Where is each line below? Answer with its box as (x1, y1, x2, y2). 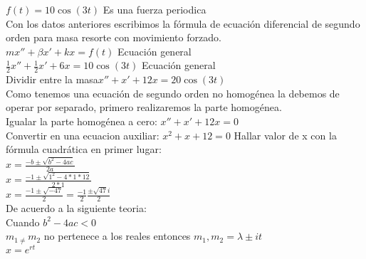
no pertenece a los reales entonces (43, 228, 191, 243)
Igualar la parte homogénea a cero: (6, 113, 157, 128)
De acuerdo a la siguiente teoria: (6, 201, 147, 216)
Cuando (6, 214, 40, 229)
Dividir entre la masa (6, 72, 98, 87)
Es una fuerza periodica (103, 2, 206, 16)
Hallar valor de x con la (234, 127, 337, 142)
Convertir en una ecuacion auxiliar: (6, 127, 160, 142)
